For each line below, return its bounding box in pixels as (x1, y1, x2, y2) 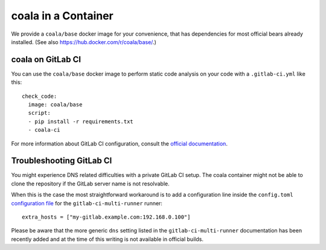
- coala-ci (28, 127, 60, 133)
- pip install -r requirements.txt (28, 118, 134, 125)
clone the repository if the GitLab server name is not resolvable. (11, 180, 170, 187)
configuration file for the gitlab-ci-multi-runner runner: (11, 199, 163, 207)
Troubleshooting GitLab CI (11, 156, 112, 166)
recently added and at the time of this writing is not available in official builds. (11, 236, 203, 243)
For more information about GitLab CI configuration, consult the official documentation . (11, 139, 228, 147)
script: (28, 109, 51, 117)
